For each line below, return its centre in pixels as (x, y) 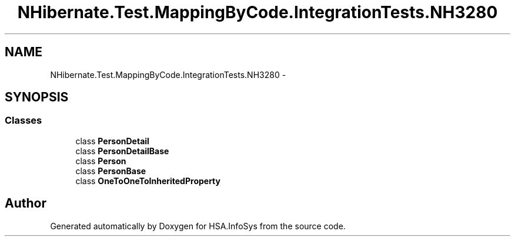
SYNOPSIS (37, 97)
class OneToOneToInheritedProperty (148, 181)
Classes (24, 120)
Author (26, 203)
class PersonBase (111, 171)
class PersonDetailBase (122, 151)
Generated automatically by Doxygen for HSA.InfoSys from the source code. (198, 226)
